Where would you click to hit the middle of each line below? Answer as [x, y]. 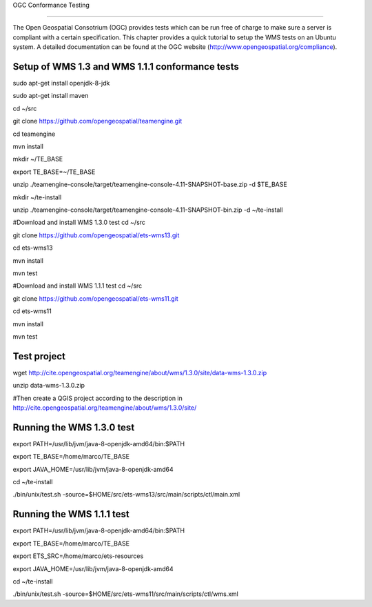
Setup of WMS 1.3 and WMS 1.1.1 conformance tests [126, 67]
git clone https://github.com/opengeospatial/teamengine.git [97, 121]
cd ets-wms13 [33, 248]
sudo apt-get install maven [51, 96]
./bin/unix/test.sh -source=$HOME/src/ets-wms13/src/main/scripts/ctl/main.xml [126, 495]
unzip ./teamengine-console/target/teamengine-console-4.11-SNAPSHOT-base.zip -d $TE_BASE [150, 185]
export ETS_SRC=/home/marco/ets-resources [78, 556]
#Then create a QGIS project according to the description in [97, 398]
